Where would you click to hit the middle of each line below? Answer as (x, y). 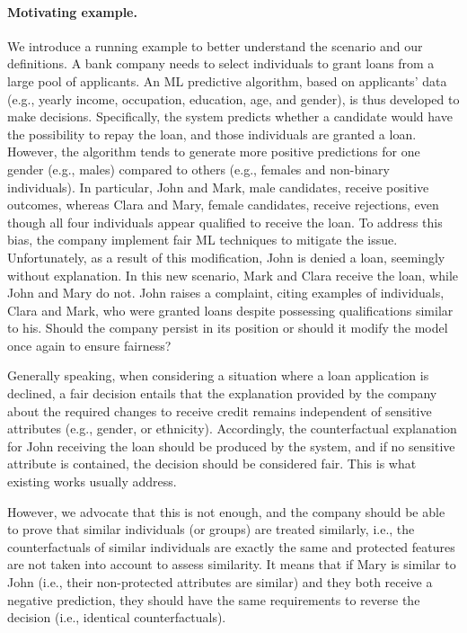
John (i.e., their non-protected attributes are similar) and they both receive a (220, 582)
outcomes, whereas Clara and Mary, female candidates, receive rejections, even (223, 205)
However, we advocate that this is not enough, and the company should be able (226, 511)
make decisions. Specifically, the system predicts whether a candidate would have (230, 116)
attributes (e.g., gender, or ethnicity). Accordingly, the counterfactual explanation (232, 428)
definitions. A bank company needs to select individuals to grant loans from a (221, 63)
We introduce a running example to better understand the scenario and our (215, 45)
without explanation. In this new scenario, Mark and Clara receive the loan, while (233, 275)
